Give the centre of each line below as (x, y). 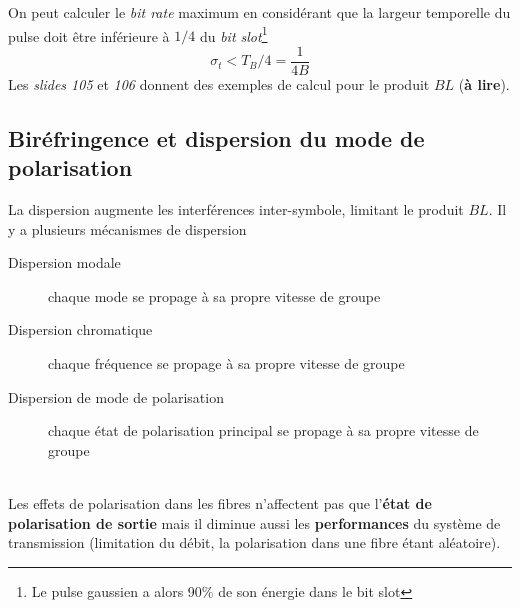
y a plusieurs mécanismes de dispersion (127, 228)
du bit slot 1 (233, 34)
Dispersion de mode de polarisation (116, 396)
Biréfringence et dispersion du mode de (216, 137)
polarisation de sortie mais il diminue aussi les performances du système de (254, 522)
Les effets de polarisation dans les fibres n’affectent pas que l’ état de (220, 503)
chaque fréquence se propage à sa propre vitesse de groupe (226, 363)
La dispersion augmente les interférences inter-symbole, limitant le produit (236, 209)
